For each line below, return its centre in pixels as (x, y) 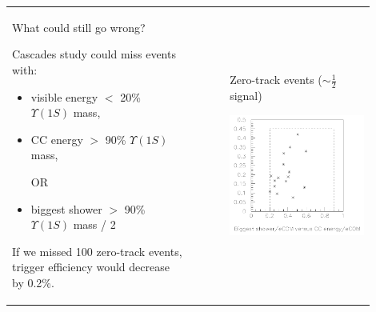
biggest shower (66, 208)
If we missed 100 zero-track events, (97, 251)
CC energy (57, 139)
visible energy (64, 96)
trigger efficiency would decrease (91, 267)
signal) (246, 95)
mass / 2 (94, 224)
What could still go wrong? (79, 27)
